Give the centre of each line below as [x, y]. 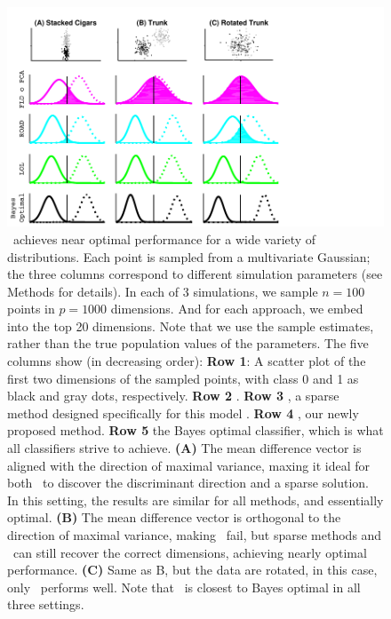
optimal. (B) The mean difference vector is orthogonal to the [174, 517]
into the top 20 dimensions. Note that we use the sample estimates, [191, 325]
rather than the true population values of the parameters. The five [188, 343]
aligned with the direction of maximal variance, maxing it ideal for [189, 465]
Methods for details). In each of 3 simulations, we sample [163, 291]
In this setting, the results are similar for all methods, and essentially [195, 500]
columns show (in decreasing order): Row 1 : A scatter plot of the [187, 361]
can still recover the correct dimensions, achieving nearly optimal [190, 552]
